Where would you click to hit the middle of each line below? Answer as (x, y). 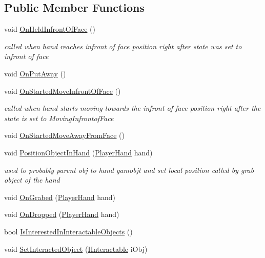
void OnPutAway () (35, 73)
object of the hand (32, 180)
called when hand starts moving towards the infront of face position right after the (132, 108)
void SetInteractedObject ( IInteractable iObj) (76, 249)
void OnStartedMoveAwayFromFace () (65, 135)
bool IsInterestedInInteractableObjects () (68, 231)
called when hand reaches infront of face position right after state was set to (123, 46)
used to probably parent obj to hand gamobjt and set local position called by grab (129, 170)
